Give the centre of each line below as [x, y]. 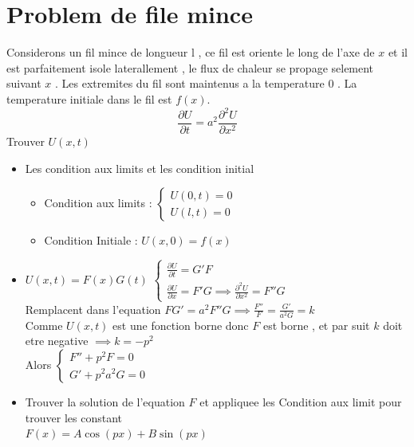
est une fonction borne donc [181, 325]
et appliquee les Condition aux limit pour [301, 401]
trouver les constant [73, 417]
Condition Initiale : [91, 240]
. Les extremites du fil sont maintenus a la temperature [189, 83]
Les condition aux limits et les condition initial [140, 168]
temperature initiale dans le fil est [89, 98]
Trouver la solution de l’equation [105, 401]
